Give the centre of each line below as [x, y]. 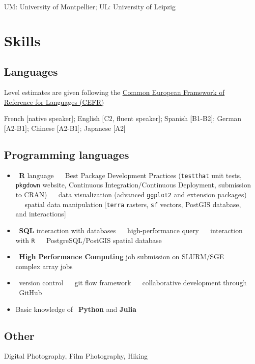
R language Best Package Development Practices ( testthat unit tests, [130, 175]
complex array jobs [44, 266]
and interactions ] [41, 214]
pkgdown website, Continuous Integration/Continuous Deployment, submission [133, 185]
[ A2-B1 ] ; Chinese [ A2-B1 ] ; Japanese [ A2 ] [65, 128]
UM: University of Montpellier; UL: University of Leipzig [90, 6]
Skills [22, 40]
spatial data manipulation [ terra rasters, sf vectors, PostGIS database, [133, 204]
